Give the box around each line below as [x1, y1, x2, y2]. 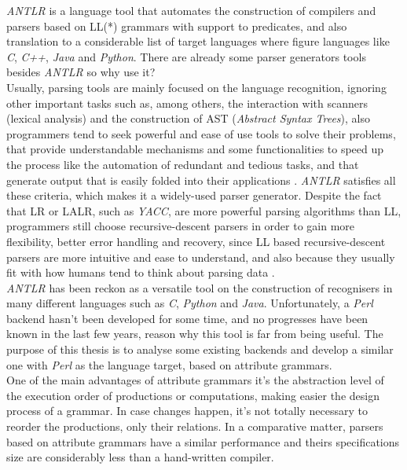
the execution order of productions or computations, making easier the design [6, 387, 379, 403]
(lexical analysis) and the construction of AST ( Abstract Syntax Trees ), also [6, 110, 370, 127]
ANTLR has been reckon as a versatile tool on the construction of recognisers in [6, 279, 393, 296]
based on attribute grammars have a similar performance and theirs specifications [6, 433, 400, 450]
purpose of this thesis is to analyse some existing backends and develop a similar [6, 341, 394, 358]
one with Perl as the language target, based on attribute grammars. [6, 356, 332, 373]
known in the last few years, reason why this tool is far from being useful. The [6, 325, 383, 342]
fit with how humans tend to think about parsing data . [6, 264, 275, 281]
